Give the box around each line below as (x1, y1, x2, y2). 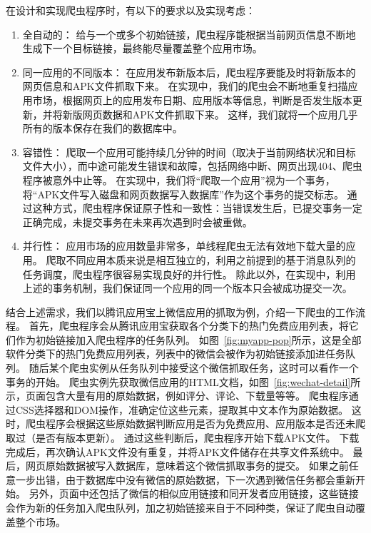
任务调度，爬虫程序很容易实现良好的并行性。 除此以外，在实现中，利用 (22, 266, 356, 281)
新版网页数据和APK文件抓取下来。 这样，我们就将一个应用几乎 (62, 106, 358, 121)
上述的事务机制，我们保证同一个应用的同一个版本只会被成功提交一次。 (22, 280, 352, 295)
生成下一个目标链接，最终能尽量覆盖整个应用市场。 (22, 41, 263, 56)
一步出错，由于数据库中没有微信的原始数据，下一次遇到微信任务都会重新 (15, 472, 355, 487)
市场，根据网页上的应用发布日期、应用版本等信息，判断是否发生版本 (32, 92, 352, 107)
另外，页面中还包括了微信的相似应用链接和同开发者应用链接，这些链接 (29, 486, 359, 501)
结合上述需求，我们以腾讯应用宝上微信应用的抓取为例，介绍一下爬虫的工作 (6, 304, 355, 319)
